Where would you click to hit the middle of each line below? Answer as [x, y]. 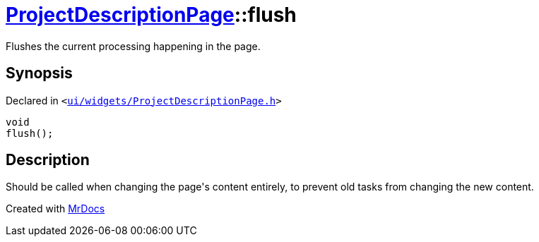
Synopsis [39, 73]
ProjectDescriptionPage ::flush [151, 15]
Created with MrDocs [55, 209]
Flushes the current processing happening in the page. [133, 46]
